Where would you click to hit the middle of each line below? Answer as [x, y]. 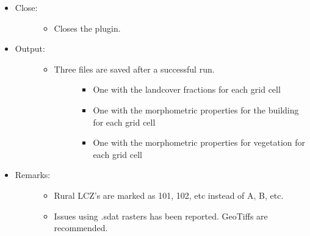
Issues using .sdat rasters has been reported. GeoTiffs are [161, 216]
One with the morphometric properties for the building [196, 109]
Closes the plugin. [87, 28]
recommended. [81, 228]
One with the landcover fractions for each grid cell [187, 89]
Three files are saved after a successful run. [134, 69]
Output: [30, 48]
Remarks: [33, 175]
